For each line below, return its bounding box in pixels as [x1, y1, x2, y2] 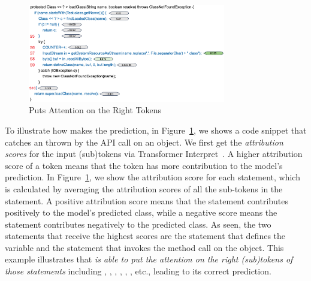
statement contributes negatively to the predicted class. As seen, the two [5, 217, 271, 230]
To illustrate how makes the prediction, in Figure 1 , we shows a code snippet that [5, 123, 307, 136]
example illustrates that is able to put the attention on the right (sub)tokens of [5, 253, 293, 265]
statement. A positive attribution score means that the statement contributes [5, 194, 289, 207]
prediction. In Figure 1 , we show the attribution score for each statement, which [5, 171, 300, 183]
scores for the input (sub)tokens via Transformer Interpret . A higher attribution [5, 147, 303, 160]
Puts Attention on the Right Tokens [29, 104, 162, 116]
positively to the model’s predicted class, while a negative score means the [5, 206, 277, 219]
